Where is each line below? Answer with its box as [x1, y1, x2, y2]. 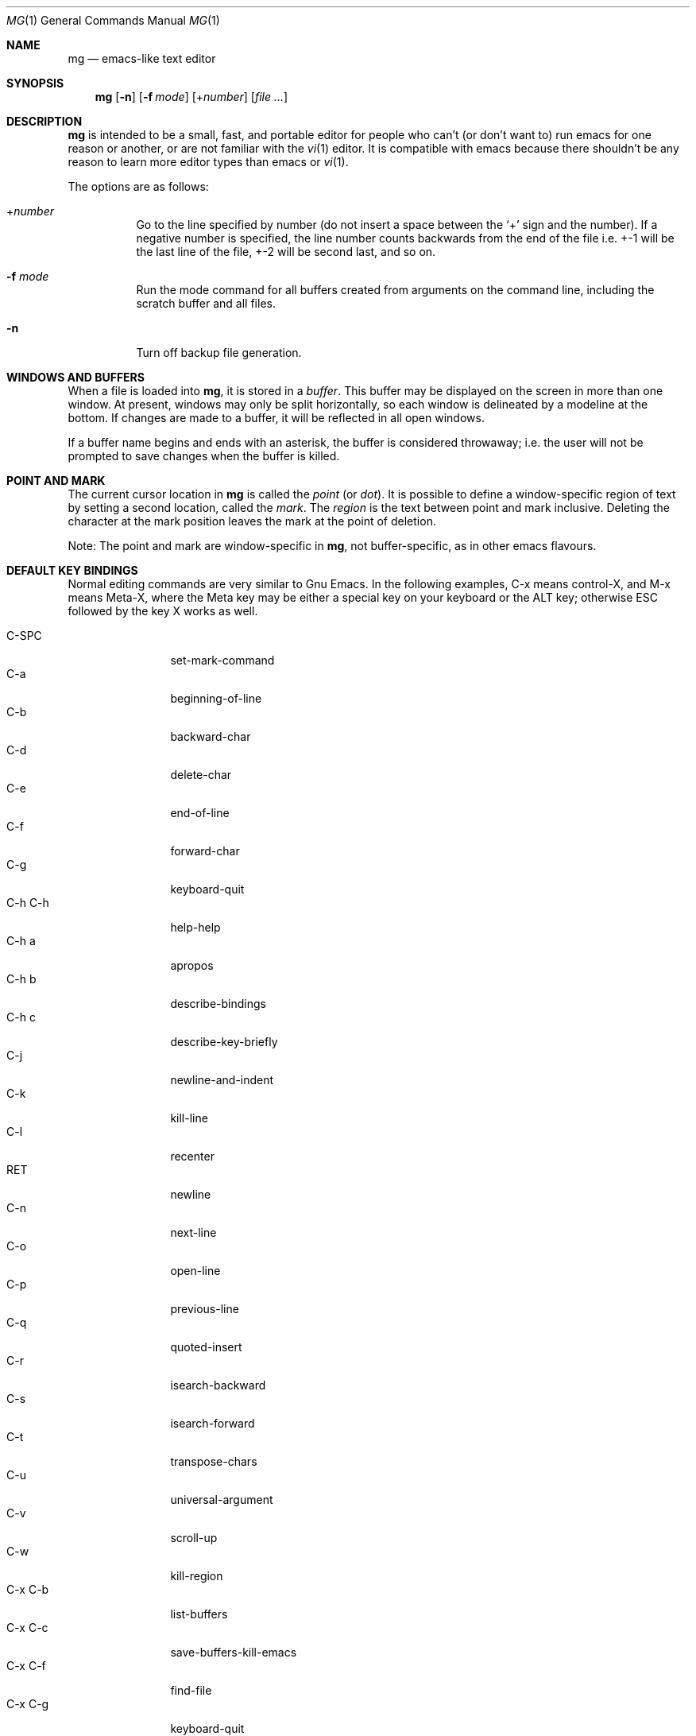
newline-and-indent [170, 1073, 274, 1087]
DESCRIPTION [6, 114, 83, 128]
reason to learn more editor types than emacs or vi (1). [68, 155, 349, 169]
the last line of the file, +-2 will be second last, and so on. [136, 245, 436, 258]
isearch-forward [170, 1416, 255, 1430]
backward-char [170, 730, 251, 743]
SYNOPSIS [6, 76, 64, 90]
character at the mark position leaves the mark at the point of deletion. [68, 514, 436, 528]
